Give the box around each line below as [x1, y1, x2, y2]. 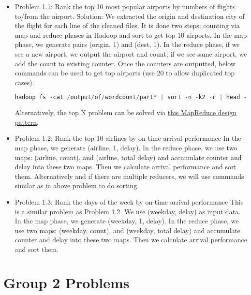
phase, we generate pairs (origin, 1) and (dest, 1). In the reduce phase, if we [15, 39, 240, 49]
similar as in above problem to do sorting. [15, 180, 139, 191]
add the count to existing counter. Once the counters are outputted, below [15, 58, 236, 68]
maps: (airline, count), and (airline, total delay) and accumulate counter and [15, 152, 242, 162]
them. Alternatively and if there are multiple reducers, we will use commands [15, 171, 244, 181]
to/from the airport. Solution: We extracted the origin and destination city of [15, 11, 245, 21]
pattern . [15, 117, 39, 127]
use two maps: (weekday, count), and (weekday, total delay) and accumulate [15, 225, 240, 235]
